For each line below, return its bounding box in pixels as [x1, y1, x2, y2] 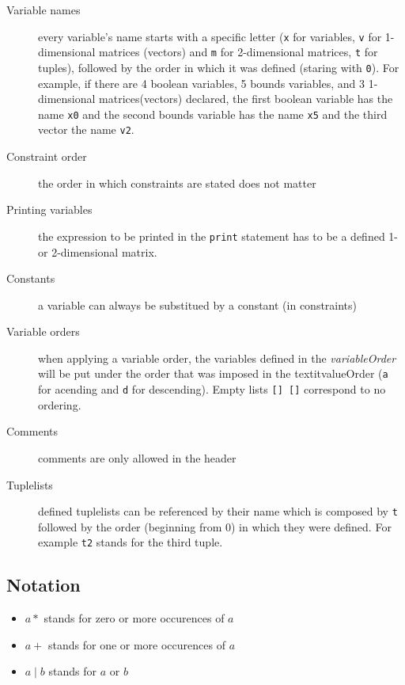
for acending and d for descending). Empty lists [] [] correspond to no [38, 381, 386, 398]
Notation [6, 573, 81, 597]
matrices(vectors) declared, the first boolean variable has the [99, 90, 393, 107]
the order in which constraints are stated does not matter [38, 174, 316, 191]
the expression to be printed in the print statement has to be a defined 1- [38, 227, 398, 244]
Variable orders [6, 323, 80, 340]
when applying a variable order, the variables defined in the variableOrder [38, 349, 396, 366]
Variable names [6, 2, 81, 17]
